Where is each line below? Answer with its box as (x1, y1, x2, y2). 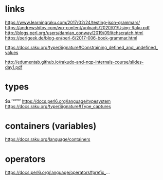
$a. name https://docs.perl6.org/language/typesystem (5, 97, 111, 104)
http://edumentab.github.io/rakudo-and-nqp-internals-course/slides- (5, 59, 144, 65)
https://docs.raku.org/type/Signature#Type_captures (5, 103, 111, 109)
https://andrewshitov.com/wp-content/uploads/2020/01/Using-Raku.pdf (5, 24, 150, 30)
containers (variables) (5, 120, 96, 131)
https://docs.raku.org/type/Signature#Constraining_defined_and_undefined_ (5, 44, 158, 50)
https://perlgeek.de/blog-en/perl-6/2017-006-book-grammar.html (5, 35, 138, 41)
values (5, 50, 18, 55)
